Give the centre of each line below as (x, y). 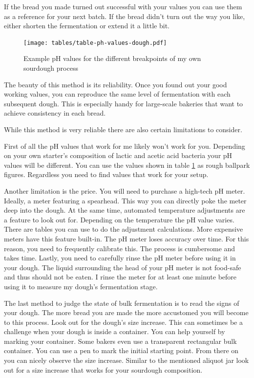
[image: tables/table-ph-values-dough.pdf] (95, 43)
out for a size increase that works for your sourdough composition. (103, 369)
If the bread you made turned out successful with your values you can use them (123, 6)
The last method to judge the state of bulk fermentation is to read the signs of (122, 303)
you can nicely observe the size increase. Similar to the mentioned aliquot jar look (127, 360)
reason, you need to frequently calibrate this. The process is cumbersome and (120, 248)
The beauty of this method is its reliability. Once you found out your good (116, 84)
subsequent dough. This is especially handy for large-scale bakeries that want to (124, 103)
